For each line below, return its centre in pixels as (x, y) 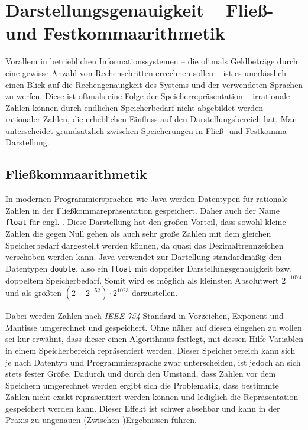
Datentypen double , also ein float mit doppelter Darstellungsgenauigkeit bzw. (149, 268)
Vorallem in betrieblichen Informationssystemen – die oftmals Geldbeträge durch (152, 61)
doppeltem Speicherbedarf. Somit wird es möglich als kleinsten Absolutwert (142, 280)
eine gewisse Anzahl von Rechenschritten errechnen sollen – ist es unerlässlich (146, 72)
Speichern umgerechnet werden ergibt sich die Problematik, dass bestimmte (142, 385)
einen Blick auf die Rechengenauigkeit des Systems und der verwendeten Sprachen (154, 84)
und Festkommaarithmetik (115, 33)
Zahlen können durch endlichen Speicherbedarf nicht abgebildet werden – (138, 107)
